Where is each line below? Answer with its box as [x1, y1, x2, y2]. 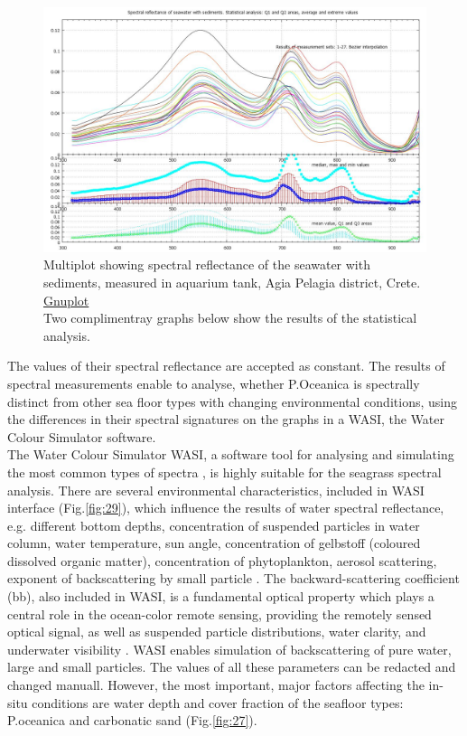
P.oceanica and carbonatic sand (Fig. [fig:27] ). [7, 711, 257, 730]
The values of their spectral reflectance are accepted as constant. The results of [7, 356, 445, 375]
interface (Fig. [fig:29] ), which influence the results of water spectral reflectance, [7, 498, 444, 517]
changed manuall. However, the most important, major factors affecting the [7, 675, 425, 694]
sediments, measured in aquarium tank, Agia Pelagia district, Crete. [43, 272, 421, 291]
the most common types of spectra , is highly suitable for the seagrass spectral [7, 462, 442, 481]
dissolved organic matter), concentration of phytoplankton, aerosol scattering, [7, 551, 437, 570]
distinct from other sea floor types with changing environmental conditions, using [7, 392, 457, 410]
